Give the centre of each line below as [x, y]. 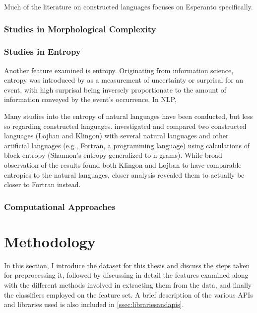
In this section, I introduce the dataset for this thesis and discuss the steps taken [127, 265]
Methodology [50, 241]
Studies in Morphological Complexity [80, 29]
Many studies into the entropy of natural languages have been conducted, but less [128, 116]
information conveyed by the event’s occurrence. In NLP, [90, 99]
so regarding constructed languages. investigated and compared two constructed [125, 126]
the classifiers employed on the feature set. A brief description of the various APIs [128, 294]
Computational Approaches [60, 206]
